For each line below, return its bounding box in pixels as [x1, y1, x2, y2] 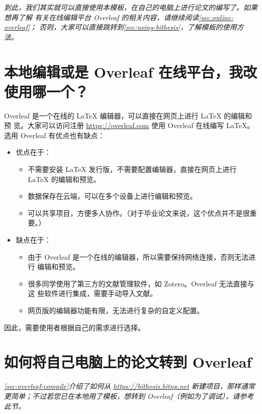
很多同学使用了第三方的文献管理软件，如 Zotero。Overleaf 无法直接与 [28, 278, 254, 288]
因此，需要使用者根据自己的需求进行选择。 [4, 322, 145, 332]
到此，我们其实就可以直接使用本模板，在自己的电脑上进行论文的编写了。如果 [4, 2, 257, 12]
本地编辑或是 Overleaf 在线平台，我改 [4, 61, 257, 82]
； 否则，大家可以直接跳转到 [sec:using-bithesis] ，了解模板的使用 [30, 22, 237, 32]
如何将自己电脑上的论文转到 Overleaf [4, 351, 252, 372]
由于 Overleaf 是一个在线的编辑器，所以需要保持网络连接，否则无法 [28, 251, 248, 262]
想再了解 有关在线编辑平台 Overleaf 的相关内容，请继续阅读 [4, 12, 199, 22]
